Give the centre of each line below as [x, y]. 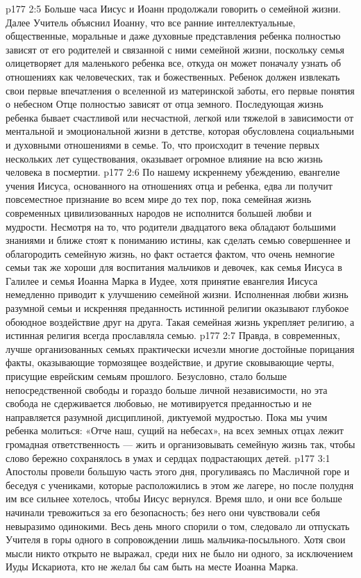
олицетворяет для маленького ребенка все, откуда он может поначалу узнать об [174, 63]
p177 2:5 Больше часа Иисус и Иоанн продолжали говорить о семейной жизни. [173, 8]
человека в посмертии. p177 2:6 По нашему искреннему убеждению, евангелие [173, 172]
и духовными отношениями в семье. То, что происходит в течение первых [163, 144]
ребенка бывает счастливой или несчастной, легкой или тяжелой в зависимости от [180, 117]
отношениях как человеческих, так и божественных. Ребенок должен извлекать [173, 76]
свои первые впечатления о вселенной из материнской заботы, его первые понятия [180, 90]
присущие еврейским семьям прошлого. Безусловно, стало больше [146, 376]
